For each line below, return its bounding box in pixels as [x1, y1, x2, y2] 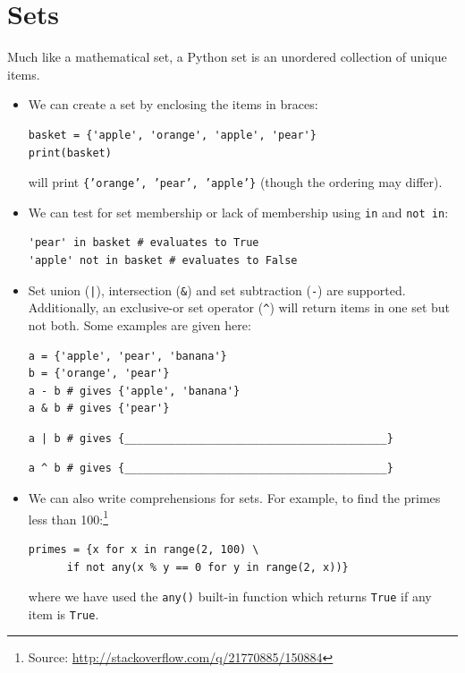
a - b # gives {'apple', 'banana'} [28, 384, 241, 397]
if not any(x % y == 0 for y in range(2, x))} [66, 560, 349, 574]
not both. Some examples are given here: [28, 315, 251, 334]
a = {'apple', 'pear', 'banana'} [28, 349, 227, 362]
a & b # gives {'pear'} [28, 402, 170, 415]
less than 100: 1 [28, 507, 109, 528]
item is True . [28, 604, 99, 623]
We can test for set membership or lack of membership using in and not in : [28, 202, 449, 221]
